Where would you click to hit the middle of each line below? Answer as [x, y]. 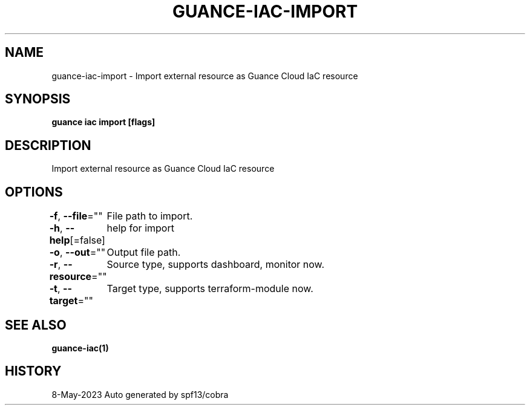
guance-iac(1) [80, 348]
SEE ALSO [36, 325]
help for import [140, 228]
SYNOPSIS [38, 99]
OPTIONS [34, 192]
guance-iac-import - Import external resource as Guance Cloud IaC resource [205, 76]
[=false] [87, 240]
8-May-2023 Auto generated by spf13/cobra [140, 394]
